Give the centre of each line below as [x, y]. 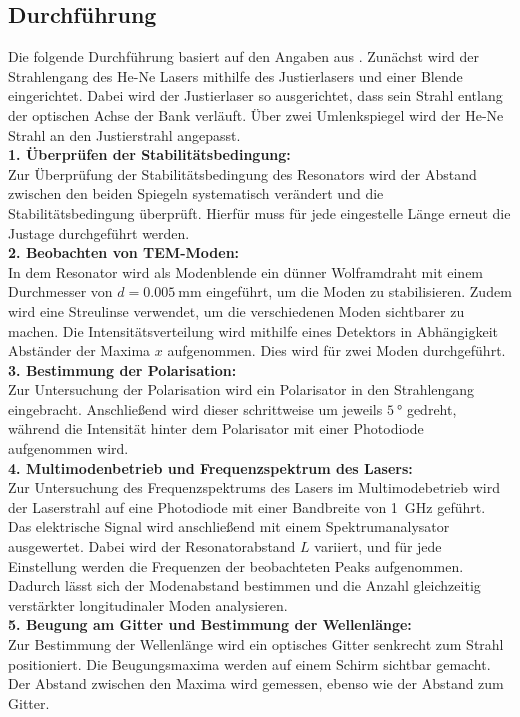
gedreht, [431, 408]
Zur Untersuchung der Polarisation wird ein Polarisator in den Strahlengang [241, 389]
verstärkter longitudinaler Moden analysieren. [148, 604]
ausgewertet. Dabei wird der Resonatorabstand [152, 546]
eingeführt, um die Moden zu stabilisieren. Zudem [359, 291]
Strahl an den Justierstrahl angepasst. [124, 134]
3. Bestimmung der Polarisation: [122, 369]
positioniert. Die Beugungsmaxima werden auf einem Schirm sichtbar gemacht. [249, 663]
